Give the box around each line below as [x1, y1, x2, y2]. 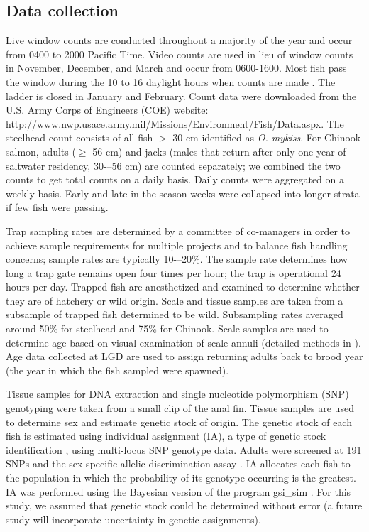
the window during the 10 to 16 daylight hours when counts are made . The [6, 74, 336, 89]
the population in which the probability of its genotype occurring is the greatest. [6, 470, 356, 485]
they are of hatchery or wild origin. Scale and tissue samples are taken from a [6, 293, 343, 308]
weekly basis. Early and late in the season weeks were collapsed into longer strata [6, 185, 360, 200]
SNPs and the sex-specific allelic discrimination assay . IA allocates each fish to [6, 456, 351, 471]
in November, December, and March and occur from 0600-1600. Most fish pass [6, 60, 347, 75]
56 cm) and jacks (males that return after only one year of [92, 143, 346, 158]
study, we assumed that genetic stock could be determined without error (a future [6, 498, 363, 513]
